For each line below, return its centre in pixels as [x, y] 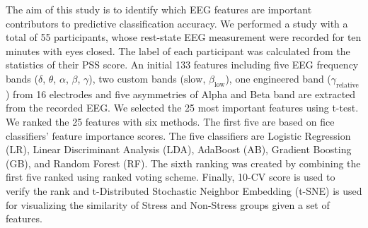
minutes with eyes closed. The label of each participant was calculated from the [178, 50]
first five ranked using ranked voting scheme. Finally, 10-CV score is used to [171, 177]
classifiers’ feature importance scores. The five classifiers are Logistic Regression [178, 135]
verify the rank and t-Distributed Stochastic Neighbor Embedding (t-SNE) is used [184, 190]
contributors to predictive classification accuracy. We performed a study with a [177, 23]
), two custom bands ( [136, 78]
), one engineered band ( [278, 78]
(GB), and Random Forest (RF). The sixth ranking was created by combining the [183, 163]
